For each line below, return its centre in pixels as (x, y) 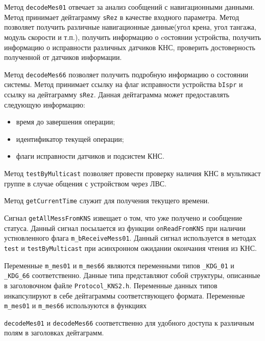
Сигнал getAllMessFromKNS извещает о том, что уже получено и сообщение (123, 217)
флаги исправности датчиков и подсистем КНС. (90, 156)
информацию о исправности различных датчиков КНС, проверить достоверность (130, 47)
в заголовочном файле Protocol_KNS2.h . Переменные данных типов (111, 285)
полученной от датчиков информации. (63, 57)
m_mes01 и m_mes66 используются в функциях (75, 305)
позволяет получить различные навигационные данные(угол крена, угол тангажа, (130, 27)
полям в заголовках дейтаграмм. (54, 333)
